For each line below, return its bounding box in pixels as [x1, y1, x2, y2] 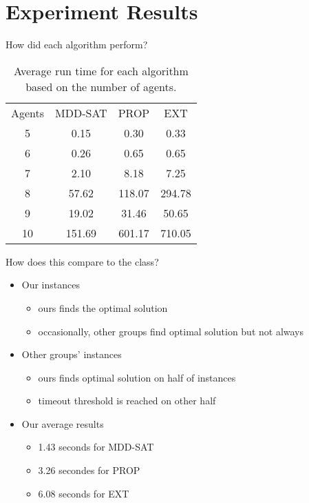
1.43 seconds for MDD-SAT [38, 440, 154, 454]
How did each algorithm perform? [6, 37, 148, 52]
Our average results [21, 416, 104, 431]
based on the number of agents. [25, 78, 177, 95]
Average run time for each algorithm [13, 62, 189, 79]
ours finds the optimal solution [38, 300, 168, 315]
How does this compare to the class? [6, 254, 159, 268]
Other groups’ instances [21, 347, 122, 362]
